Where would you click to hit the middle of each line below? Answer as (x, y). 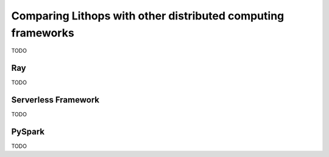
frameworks (43, 33)
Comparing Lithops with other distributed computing (148, 16)
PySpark (28, 131)
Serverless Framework (55, 100)
